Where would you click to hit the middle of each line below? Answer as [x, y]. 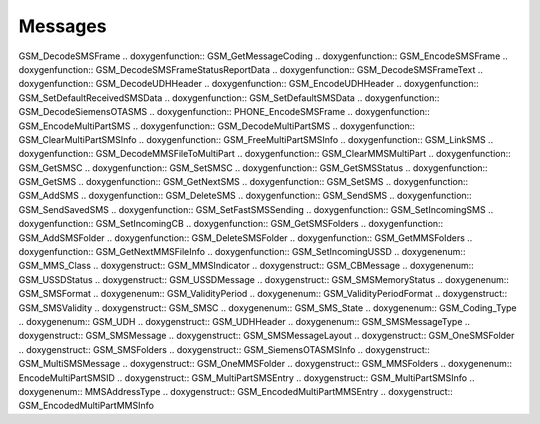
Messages [62, 26]
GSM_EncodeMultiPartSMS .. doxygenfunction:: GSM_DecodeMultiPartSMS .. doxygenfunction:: [216, 126]
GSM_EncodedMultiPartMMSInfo [86, 406]
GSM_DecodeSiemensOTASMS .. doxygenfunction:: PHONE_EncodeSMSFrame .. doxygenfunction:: [224, 112]
